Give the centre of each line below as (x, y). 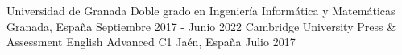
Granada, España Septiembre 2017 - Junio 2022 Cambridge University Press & (201, 26)
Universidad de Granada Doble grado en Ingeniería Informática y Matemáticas (201, 10)
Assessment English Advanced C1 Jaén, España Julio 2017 (151, 42)
